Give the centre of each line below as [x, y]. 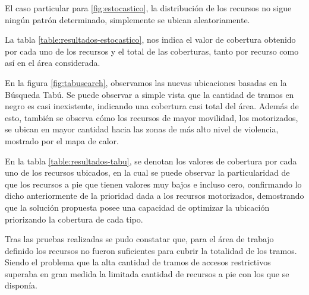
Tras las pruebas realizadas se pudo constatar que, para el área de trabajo [139, 239]
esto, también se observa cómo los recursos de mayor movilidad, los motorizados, [152, 117]
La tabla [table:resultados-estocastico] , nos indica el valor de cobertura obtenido [150, 39]
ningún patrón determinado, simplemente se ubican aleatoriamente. [127, 19]
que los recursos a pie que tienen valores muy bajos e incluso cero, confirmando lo [153, 184]
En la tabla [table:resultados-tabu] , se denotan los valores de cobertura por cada [151, 161]
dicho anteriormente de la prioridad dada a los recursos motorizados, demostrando [154, 196]
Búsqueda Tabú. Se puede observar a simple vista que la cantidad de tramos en [149, 94]
